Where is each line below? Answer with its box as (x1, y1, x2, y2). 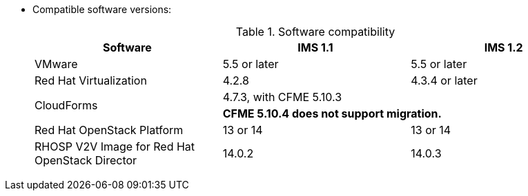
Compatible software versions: (32, 3, 172, 15)
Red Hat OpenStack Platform (35, 123, 184, 137)
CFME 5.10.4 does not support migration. (222, 107, 442, 120)
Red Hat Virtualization (35, 74, 147, 87)
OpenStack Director (35, 153, 137, 167)
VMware (35, 57, 78, 71)
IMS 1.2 (484, 41, 523, 54)
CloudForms (35, 98, 98, 112)
